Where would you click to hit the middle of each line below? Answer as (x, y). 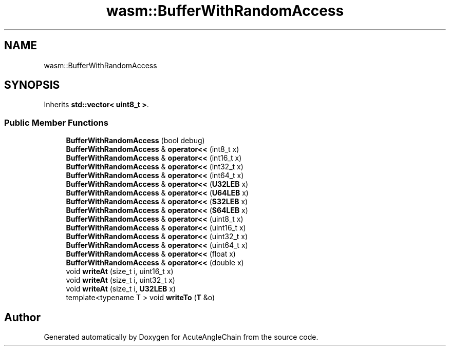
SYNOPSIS (32, 85)
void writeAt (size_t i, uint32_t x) (120, 280)
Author (22, 317)
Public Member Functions (56, 122)
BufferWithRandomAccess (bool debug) (135, 141)
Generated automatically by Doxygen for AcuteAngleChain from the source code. (181, 337)
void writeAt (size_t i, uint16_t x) (120, 271)
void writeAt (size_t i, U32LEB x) (121, 289)
